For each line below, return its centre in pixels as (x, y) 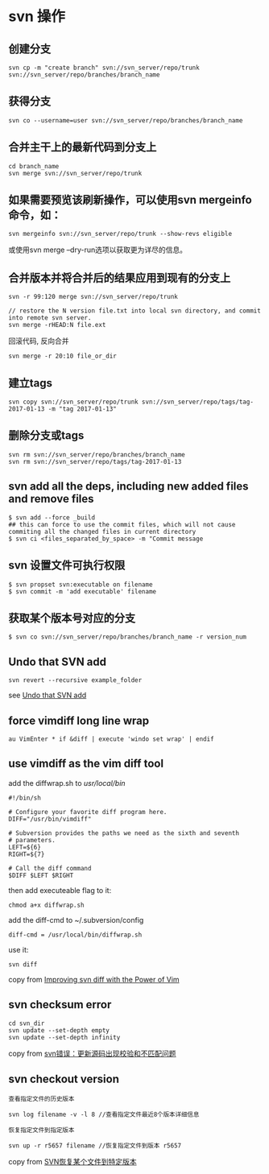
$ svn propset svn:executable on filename (81, 585)
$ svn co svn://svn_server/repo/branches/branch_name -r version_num (128, 637)
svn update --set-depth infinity (64, 1037)
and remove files (51, 499)
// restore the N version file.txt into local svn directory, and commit (135, 311)
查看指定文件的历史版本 (41, 1099)
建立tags (31, 383)
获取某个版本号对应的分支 (72, 618)
